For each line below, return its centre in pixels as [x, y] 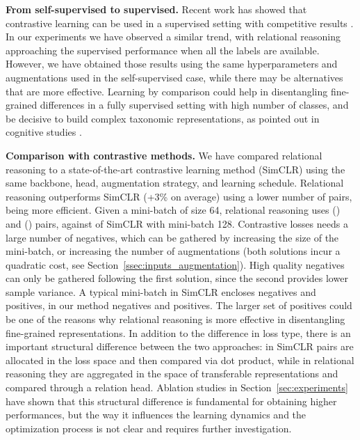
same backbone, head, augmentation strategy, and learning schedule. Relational [175, 183]
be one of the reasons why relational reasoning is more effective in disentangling [175, 319]
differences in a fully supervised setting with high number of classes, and [194, 105]
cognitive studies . [44, 132]
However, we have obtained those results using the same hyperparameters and [172, 64]
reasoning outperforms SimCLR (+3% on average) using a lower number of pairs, [179, 196]
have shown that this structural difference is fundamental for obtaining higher [171, 401]
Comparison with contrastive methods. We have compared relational [164, 155]
